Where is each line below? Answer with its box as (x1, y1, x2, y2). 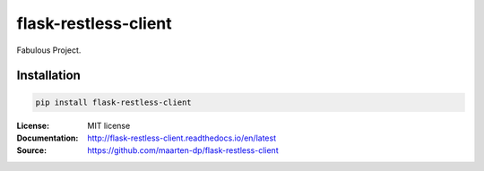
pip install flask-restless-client (35, 97, 192, 107)
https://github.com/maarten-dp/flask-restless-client (87, 145, 279, 156)
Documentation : (16, 133, 79, 143)
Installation (16, 68, 81, 83)
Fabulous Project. (16, 45, 82, 56)
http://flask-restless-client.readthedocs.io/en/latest (87, 133, 277, 143)
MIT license (87, 120, 131, 131)
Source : (16, 145, 48, 156)
